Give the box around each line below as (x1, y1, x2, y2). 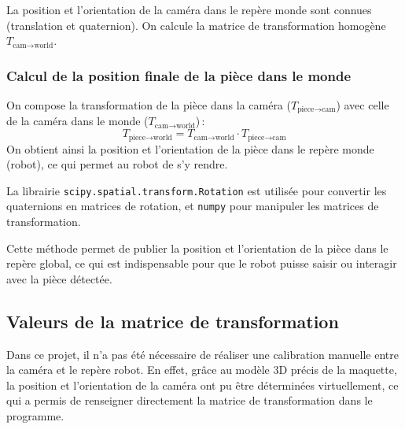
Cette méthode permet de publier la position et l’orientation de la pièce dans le (6, 239, 388, 256)
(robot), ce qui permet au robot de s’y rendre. (6, 156, 228, 172)
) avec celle (336, 97, 389, 113)
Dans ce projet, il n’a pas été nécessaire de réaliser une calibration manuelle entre (6, 346, 399, 362)
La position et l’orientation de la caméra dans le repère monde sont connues (6, 2, 372, 17)
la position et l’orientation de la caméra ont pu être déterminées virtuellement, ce (6, 376, 399, 393)
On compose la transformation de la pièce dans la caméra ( (6, 97, 291, 113)
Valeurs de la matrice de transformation (6, 309, 339, 333)
